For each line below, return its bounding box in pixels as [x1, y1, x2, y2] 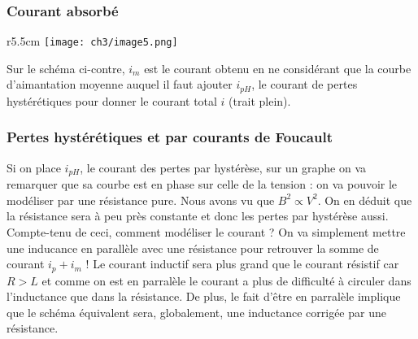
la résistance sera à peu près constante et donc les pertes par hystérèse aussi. [7, 207, 389, 224]
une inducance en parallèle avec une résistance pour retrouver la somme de [7, 239, 379, 256]
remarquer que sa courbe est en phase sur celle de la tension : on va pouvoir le [7, 176, 398, 193]
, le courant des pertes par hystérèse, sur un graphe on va [80, 159, 367, 176]
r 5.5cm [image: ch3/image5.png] [7, 33, 178, 50]
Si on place [7, 159, 61, 176]
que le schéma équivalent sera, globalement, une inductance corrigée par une [7, 303, 386, 320]
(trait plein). [229, 92, 291, 109]
